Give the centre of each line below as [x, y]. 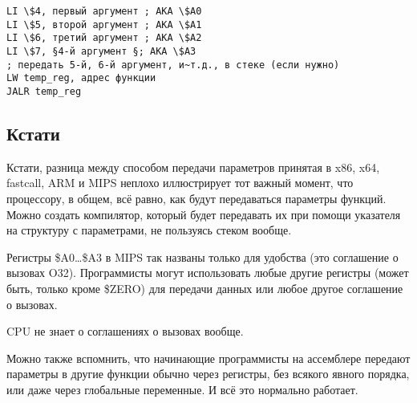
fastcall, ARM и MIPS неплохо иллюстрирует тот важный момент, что [180, 183]
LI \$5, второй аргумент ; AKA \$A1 [104, 24]
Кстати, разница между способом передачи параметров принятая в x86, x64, [193, 167]
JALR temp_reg [44, 91]
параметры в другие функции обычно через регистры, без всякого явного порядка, [208, 374]
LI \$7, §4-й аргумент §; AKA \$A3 [101, 51]
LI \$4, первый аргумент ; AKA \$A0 [104, 11]
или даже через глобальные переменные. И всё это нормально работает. [182, 389]
